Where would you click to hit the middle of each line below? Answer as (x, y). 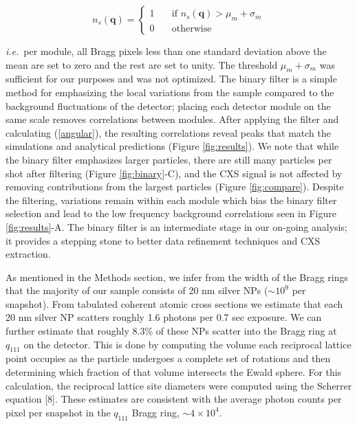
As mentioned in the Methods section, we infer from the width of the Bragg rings (177, 277)
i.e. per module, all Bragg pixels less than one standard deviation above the (166, 51)
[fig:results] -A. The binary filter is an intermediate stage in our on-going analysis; (176, 226)
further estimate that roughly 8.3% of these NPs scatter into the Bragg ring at (171, 331)
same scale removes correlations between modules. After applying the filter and (172, 119)
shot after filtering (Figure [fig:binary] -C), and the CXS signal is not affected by (174, 173)
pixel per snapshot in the (58, 412)
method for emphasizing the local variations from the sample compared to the (170, 92)
